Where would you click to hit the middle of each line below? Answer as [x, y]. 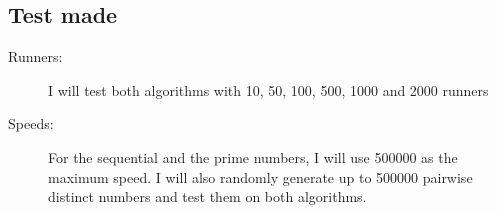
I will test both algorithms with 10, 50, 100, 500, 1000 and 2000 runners [268, 89]
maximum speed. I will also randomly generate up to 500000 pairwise [260, 176]
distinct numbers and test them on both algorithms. [207, 196]
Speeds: [31, 123]
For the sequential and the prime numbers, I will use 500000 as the [253, 156]
